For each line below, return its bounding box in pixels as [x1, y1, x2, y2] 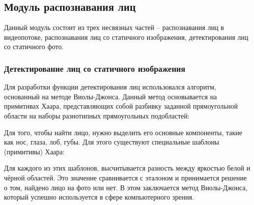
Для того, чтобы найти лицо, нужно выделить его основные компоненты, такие [4, 127, 242, 137]
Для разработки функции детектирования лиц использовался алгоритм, [4, 82, 216, 92]
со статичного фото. [4, 41, 64, 52]
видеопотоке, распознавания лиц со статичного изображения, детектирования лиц [4, 31, 249, 42]
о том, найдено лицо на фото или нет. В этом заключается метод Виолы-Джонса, [4, 182, 248, 192]
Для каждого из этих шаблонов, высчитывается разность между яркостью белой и [4, 163, 251, 173]
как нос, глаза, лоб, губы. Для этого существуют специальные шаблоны [4, 137, 220, 147]
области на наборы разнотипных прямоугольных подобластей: [4, 110, 190, 120]
